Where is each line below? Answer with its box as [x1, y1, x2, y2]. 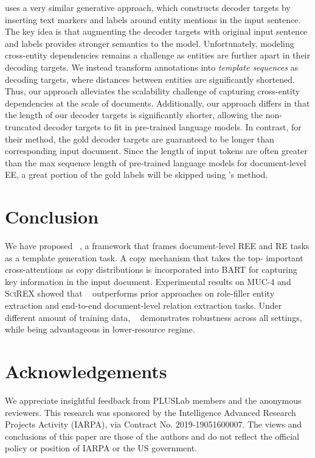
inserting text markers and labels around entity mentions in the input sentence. [5, 13, 301, 26]
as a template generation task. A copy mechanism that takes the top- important [5, 251, 303, 264]
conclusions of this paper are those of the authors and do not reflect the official [5, 429, 299, 442]
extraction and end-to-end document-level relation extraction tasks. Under [5, 299, 282, 311]
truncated [5, 120, 41, 133]
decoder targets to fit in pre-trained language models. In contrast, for [43, 120, 302, 133]
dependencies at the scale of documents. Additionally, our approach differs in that [5, 96, 310, 109]
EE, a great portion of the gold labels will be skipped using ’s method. [5, 168, 268, 181]
